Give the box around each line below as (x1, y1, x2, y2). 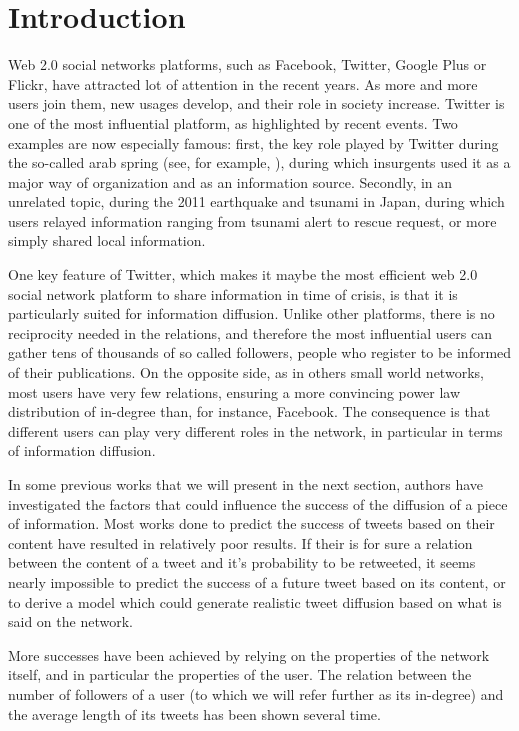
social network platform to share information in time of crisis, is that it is (8, 283, 458, 304)
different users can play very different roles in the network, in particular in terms (8, 420, 503, 441)
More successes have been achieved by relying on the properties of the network (8, 644, 490, 665)
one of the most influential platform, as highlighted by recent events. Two (8, 112, 458, 133)
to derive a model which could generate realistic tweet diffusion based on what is (8, 591, 502, 612)
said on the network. (8, 611, 133, 632)
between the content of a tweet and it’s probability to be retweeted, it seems (8, 552, 476, 573)
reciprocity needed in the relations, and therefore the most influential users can (8, 322, 492, 343)
